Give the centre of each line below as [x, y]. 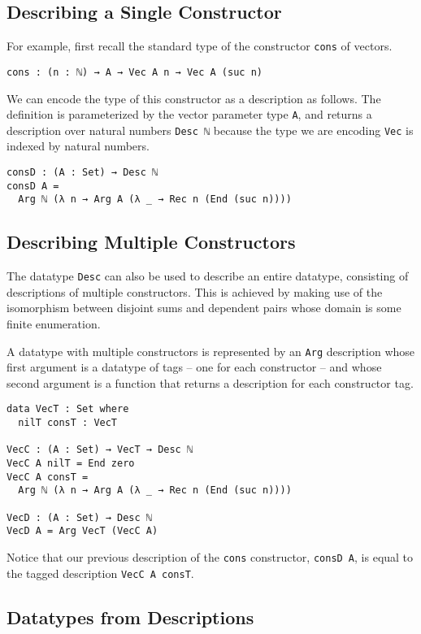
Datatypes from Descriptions [130, 617]
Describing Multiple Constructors [151, 242]
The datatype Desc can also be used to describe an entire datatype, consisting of [208, 276]
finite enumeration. [54, 324]
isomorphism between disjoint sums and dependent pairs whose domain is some [204, 308]
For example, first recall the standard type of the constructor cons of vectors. [200, 46]
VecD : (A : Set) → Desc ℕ [79, 517]
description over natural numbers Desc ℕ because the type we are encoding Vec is [210, 130]
